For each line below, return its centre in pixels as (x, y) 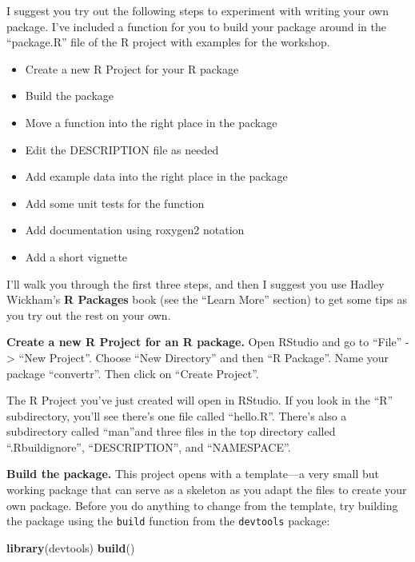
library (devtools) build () (71, 547)
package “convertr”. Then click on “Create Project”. (133, 373)
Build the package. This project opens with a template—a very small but (193, 474)
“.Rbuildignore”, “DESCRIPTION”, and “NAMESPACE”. (149, 446)
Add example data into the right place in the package (156, 176)
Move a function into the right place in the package (151, 122)
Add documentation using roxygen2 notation (135, 230)
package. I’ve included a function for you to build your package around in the (197, 26)
